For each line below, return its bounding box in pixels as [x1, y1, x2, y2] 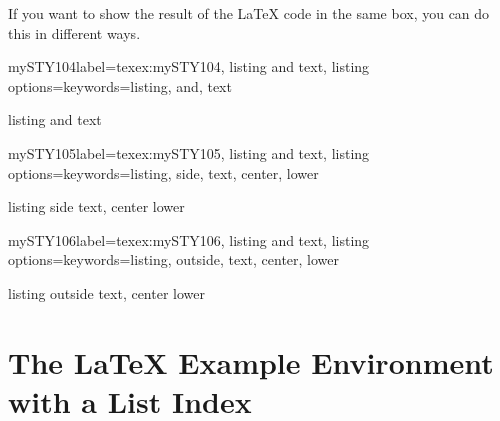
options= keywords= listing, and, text [8, 75, 232, 96]
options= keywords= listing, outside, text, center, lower [8, 249, 340, 270]
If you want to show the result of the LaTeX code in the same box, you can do [8, 3, 490, 23]
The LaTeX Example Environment [8, 341, 494, 382]
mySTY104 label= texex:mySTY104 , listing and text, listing [8, 56, 370, 77]
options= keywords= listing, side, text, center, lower [8, 162, 319, 183]
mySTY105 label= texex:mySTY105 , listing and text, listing [8, 142, 370, 163]
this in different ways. [8, 22, 141, 43]
